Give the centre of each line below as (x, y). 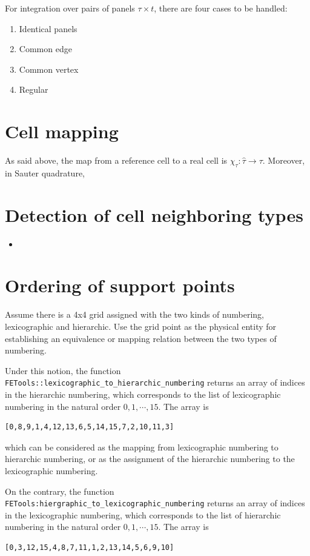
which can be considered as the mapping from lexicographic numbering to (142, 447)
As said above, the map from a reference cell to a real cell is (116, 160)
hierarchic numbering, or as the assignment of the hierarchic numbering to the (150, 459)
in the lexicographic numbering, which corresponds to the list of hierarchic (143, 514)
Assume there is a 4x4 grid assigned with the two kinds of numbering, (134, 314)
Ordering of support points (120, 285)
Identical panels (48, 28)
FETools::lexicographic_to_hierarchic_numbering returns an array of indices (155, 382)
